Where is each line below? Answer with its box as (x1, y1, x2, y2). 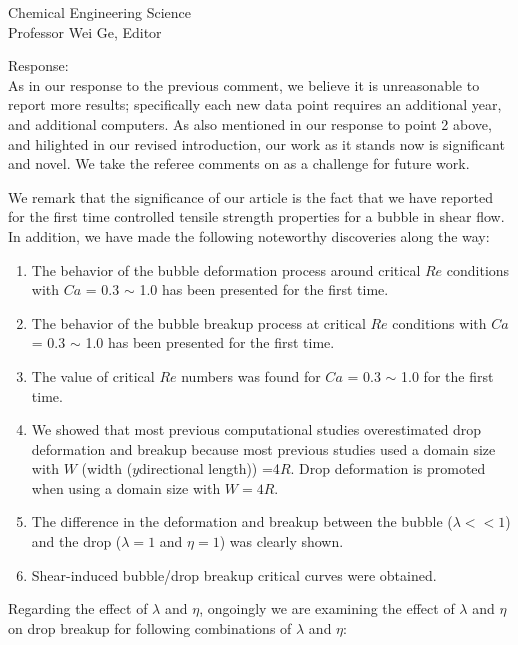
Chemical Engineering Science (8, 2, 192, 22)
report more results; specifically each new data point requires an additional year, (8, 94, 502, 115)
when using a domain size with (31, 477, 221, 498)
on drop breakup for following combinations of (8, 617, 292, 638)
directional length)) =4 (139, 458, 280, 479)
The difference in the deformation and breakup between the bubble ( (31, 511, 453, 532)
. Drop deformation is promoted (290, 458, 486, 479)
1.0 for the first (401, 365, 494, 386)
